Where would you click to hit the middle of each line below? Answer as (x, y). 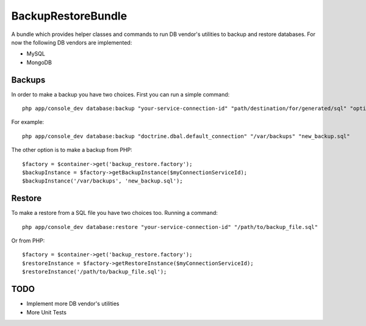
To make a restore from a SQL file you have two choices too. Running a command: (114, 213)
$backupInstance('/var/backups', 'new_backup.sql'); (102, 181)
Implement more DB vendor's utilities (73, 304)
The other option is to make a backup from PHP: (72, 150)
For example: (28, 122)
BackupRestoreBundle (69, 16)
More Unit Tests (47, 312)
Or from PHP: (28, 241)
